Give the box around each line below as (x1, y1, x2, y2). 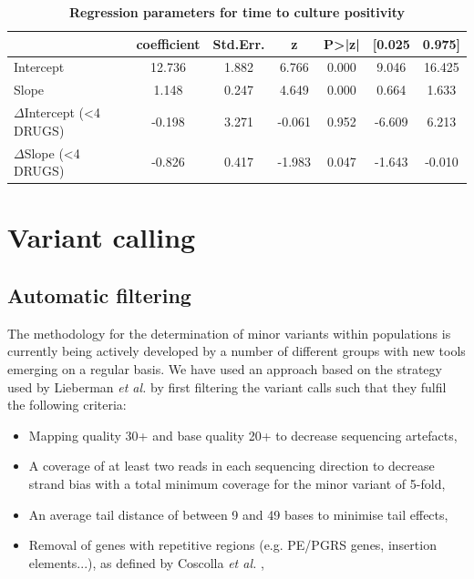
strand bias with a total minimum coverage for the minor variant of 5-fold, (28, 473, 446, 493)
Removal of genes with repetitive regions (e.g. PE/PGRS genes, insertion (28, 535, 437, 554)
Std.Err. (212, 34, 265, 53)
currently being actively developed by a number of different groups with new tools (7, 341, 466, 361)
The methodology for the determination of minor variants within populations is (7, 323, 451, 342)
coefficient (136, 34, 201, 53)
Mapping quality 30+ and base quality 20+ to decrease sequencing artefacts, (28, 425, 458, 444)
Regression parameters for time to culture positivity (69, 3, 405, 21)
